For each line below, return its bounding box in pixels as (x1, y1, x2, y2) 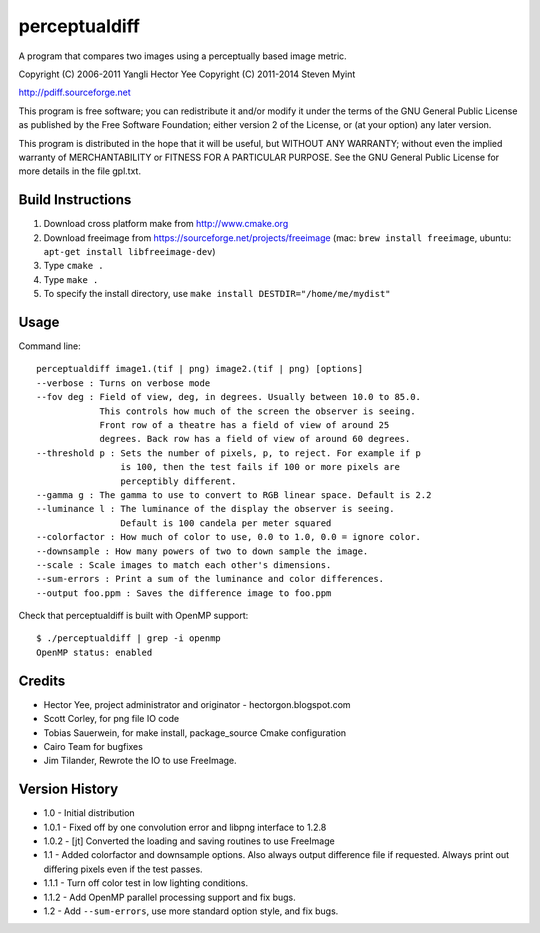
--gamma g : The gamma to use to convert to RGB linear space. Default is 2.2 (36, 489, 432, 500)
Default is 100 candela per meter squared (120, 517, 332, 529)
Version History (18, 781, 119, 798)
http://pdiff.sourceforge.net (18, 86, 131, 99)
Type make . (43, 273, 99, 285)
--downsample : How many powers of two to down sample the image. (36, 545, 369, 557)
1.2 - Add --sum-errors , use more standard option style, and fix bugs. (43, 905, 339, 917)
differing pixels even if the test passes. (43, 863, 204, 875)
